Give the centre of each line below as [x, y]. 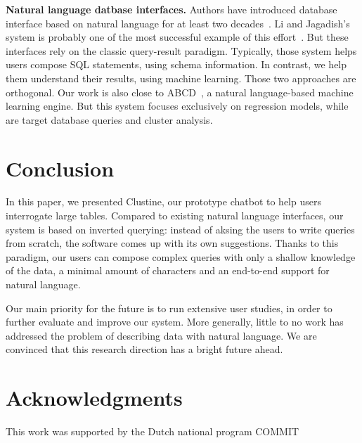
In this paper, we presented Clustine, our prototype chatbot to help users [163, 201]
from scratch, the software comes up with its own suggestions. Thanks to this [172, 243]
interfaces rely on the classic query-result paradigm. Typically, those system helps [181, 50]
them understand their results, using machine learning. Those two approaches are [181, 78]
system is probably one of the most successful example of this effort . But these [177, 37]
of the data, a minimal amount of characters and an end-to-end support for [168, 270]
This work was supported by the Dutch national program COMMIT [153, 431]
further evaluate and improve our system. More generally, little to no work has [175, 322]
